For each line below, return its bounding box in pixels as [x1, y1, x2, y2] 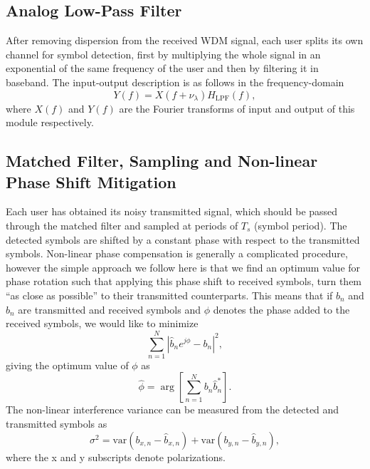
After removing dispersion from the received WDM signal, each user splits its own [6, 33, 364, 48]
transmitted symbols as [6, 416, 107, 431]
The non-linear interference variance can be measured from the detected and [6, 402, 339, 417]
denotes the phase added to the [213, 301, 350, 316]
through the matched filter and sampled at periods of [6, 217, 238, 232]
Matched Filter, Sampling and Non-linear [6, 150, 318, 172]
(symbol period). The [254, 217, 347, 232]
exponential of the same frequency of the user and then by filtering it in [6, 61, 319, 76]
